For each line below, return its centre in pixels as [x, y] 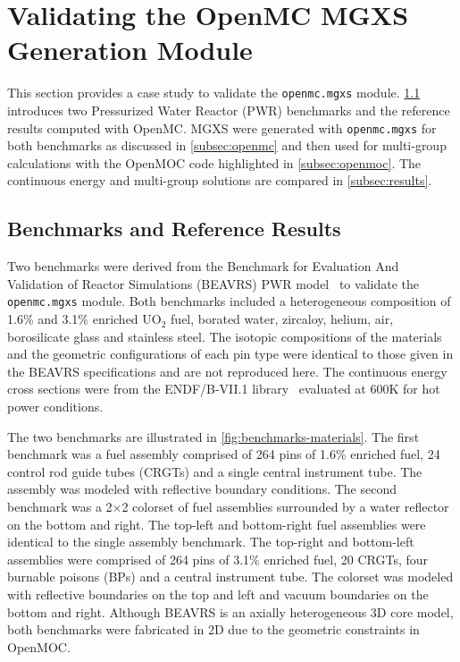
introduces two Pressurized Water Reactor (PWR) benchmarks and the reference [229, 110]
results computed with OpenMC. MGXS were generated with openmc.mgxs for [222, 127]
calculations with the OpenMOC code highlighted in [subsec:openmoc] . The [214, 162]
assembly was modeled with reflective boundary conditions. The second [202, 489]
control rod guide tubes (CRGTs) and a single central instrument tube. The [215, 471]
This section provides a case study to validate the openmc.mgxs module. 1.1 [214, 93]
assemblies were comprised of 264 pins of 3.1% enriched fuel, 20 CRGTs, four [218, 559]
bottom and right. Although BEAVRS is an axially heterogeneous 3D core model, [230, 611]
